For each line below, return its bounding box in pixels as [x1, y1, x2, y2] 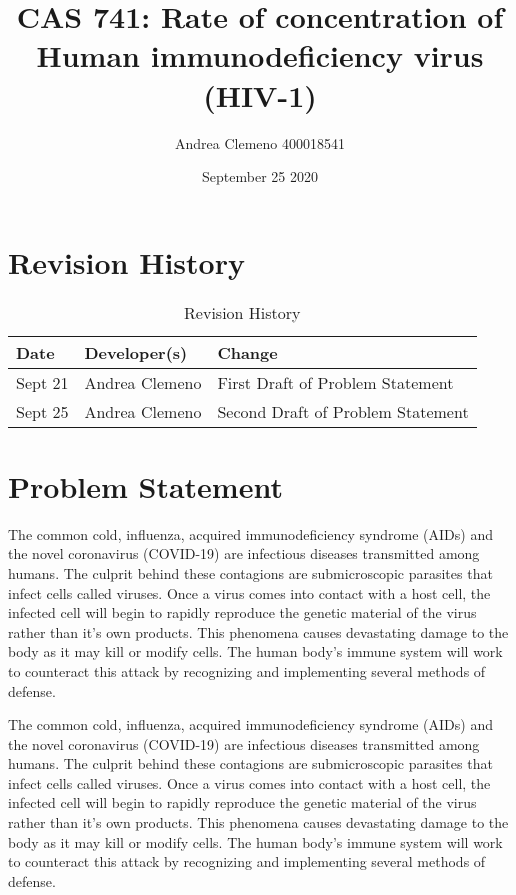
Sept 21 [16, 370, 69, 394]
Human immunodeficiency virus [36, 35, 484, 76]
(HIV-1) [203, 74, 317, 115]
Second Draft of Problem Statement [217, 399, 469, 423]
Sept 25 [16, 399, 69, 423]
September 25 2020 [202, 166, 318, 187]
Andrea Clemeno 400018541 [175, 132, 345, 153]
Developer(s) [84, 340, 188, 364]
